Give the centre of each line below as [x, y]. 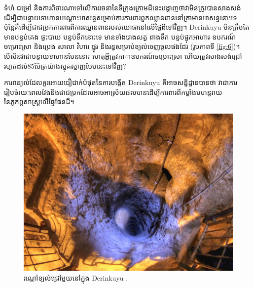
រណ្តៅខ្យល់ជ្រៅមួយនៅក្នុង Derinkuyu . [76, 277]
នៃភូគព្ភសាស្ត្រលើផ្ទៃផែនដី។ [39, 102]
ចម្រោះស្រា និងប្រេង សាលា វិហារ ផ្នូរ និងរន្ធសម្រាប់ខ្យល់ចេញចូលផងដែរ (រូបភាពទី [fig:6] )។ [122, 46]
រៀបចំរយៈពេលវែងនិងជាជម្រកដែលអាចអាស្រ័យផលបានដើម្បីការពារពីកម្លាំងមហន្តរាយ [113, 92]
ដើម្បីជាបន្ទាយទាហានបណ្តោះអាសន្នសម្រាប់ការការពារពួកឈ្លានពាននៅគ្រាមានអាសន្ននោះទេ [121, 17]
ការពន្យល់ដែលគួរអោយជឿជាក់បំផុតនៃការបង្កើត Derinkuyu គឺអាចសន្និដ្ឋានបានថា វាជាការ [121, 82]
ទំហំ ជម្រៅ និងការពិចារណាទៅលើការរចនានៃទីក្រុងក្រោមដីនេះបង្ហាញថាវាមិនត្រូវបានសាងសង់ [123, 7]
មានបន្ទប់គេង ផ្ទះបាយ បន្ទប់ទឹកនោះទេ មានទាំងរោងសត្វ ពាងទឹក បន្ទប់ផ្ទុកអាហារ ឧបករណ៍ [120, 36]
